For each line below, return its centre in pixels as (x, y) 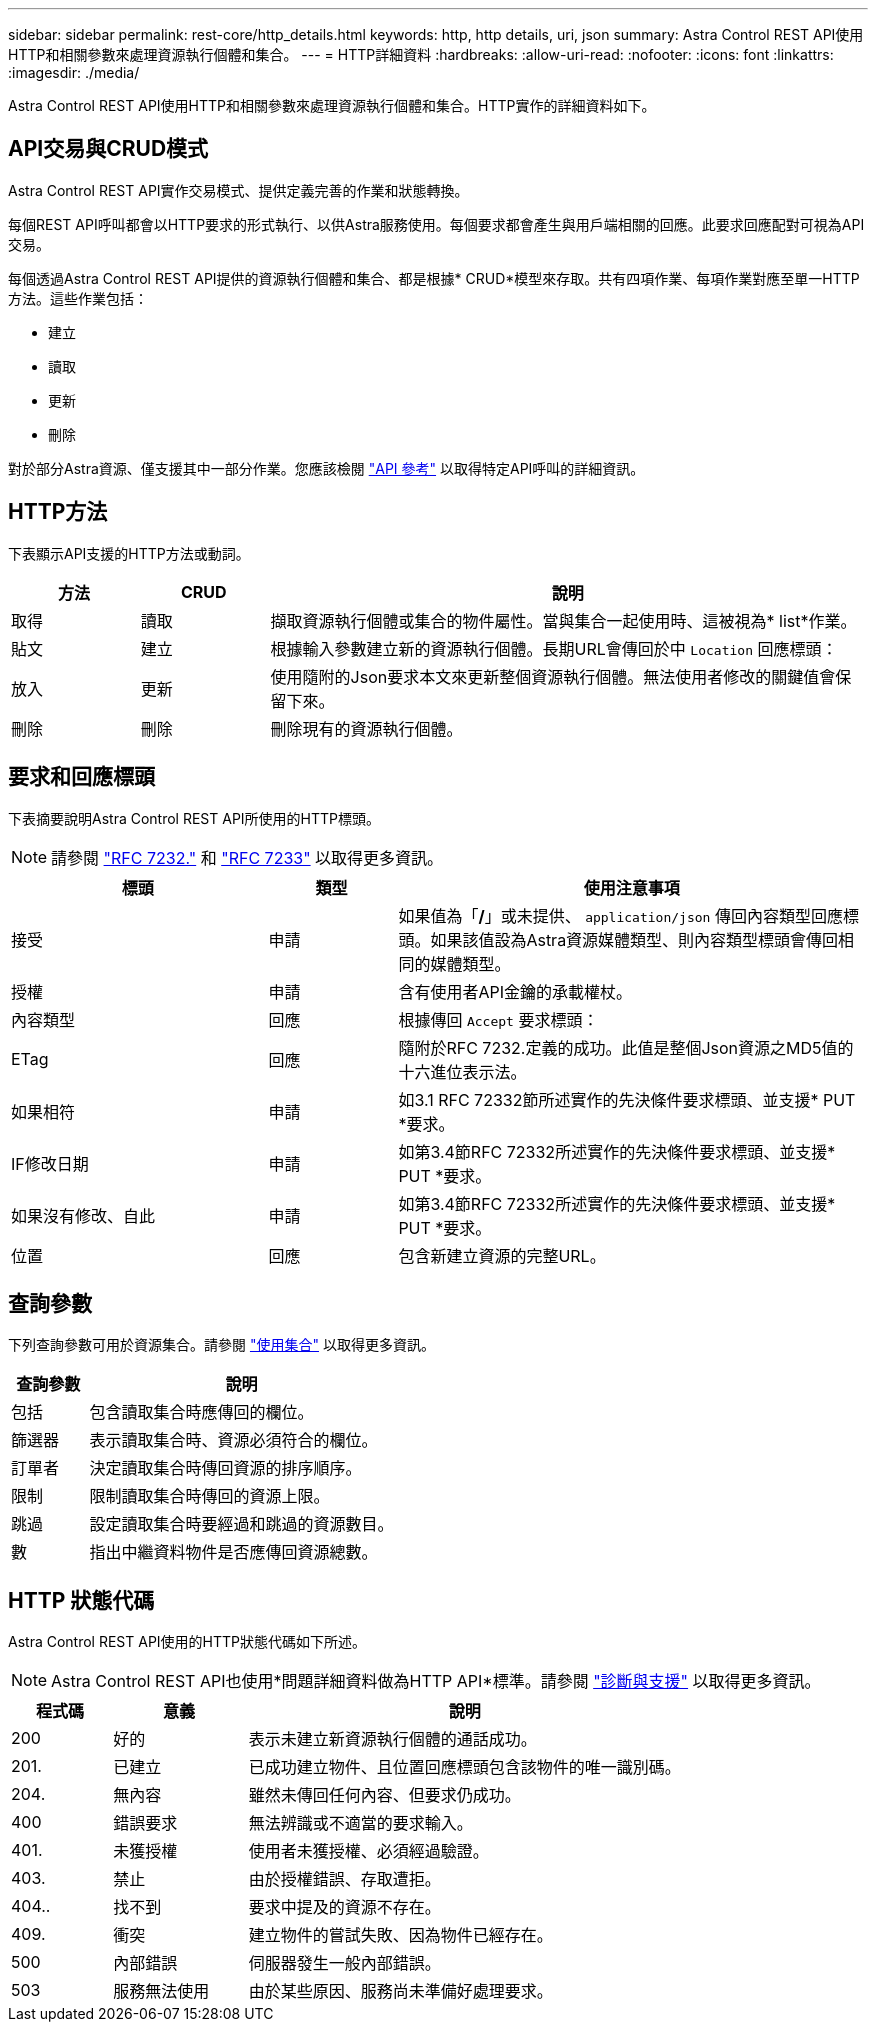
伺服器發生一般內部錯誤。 (344, 1963)
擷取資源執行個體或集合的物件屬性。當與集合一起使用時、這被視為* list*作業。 (563, 620)
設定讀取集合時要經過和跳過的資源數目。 (241, 1524)
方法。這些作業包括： (78, 298)
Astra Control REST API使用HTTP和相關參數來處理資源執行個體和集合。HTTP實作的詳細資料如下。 (332, 105)
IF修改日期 (50, 1163)
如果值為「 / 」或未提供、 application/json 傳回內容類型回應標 (628, 915)
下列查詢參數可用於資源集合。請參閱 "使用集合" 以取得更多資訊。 (221, 1345)
